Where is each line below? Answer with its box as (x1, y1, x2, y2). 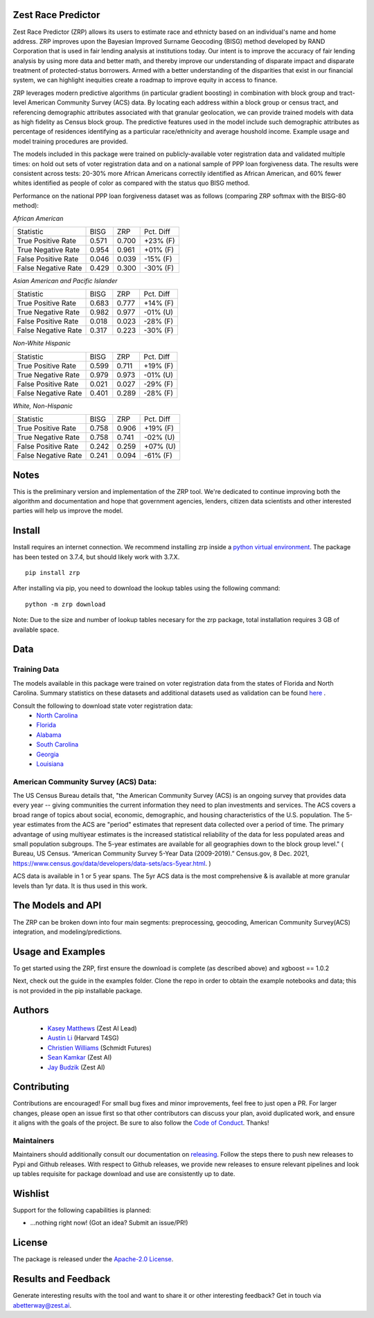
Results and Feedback (12, 1273, 111, 1285)
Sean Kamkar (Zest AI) (47, 1053, 112, 1062)
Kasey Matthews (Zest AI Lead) (47, 1024, 138, 1032)
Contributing (12, 1081, 69, 1093)
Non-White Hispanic (12, 339, 71, 348)
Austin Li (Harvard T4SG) (47, 1034, 119, 1042)
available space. (12, 625, 60, 634)
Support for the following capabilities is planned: (12, 1206, 152, 1215)
